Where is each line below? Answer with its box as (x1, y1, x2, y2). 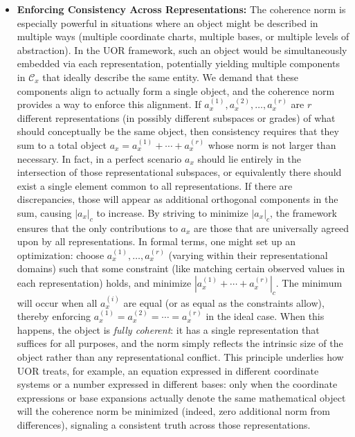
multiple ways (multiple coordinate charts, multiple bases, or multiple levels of (17, 29, 349, 44)
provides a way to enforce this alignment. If (17, 97, 201, 112)
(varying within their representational (168, 247, 328, 262)
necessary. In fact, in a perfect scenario (17, 151, 182, 166)
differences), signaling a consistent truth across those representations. (17, 418, 311, 431)
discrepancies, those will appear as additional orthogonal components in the (17, 192, 338, 206)
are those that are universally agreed (194, 220, 349, 235)
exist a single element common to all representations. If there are (17, 178, 293, 193)
